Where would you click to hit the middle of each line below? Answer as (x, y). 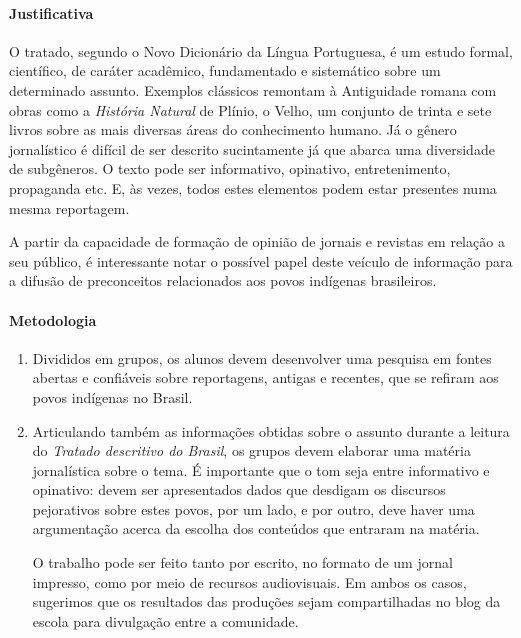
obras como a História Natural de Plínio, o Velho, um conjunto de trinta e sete (250, 109)
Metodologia (53, 319)
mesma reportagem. (69, 207)
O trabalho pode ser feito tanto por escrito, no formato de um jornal (242, 562)
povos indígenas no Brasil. (112, 396)
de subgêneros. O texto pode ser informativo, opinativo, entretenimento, (230, 168)
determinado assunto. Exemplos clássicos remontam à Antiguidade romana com (253, 89)
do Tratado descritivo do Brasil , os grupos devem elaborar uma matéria (251, 450)
